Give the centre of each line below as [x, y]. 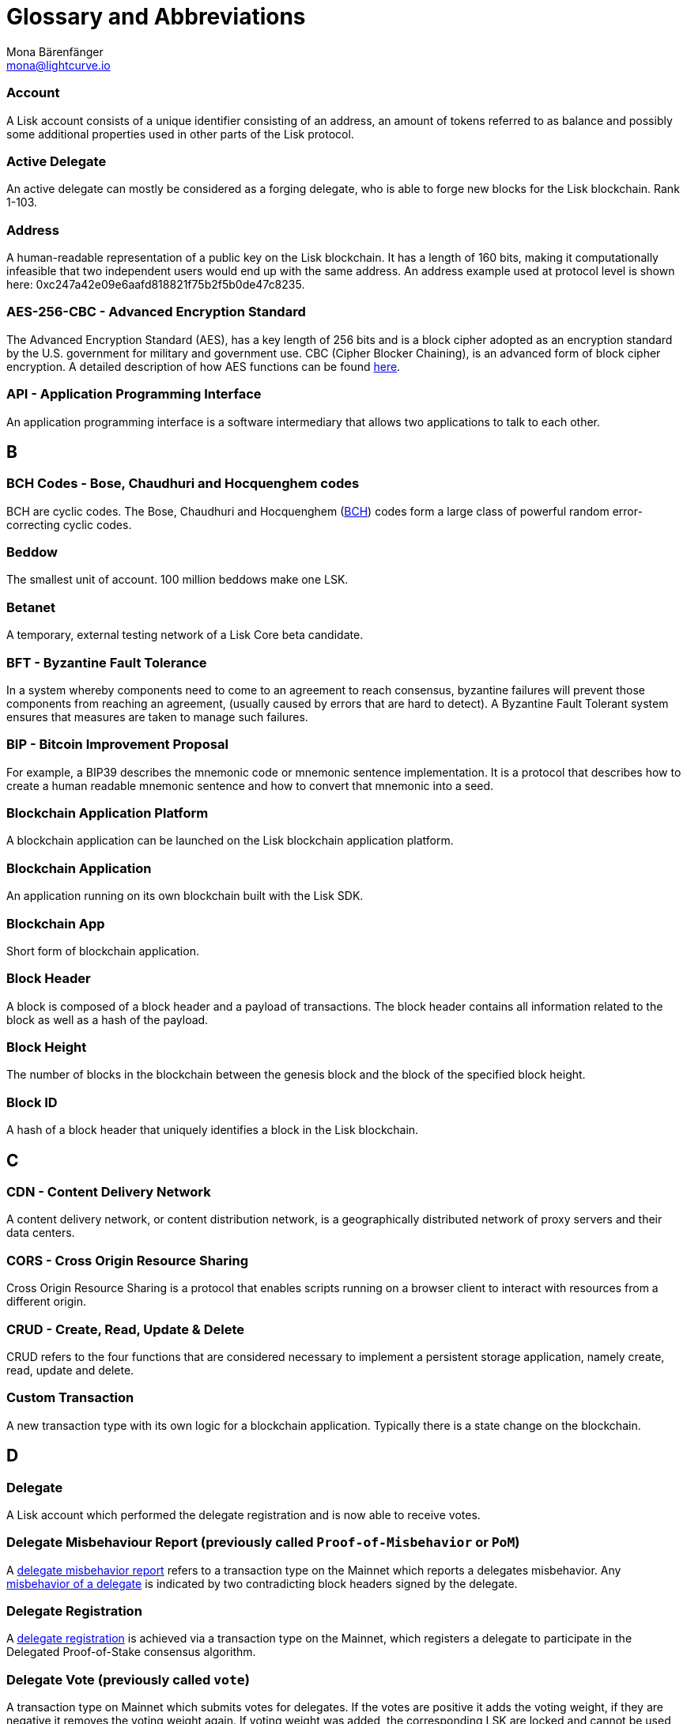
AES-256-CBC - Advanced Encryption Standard [156, 312]
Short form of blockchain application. [103, 951]
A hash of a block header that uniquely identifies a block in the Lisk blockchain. [213, 1130]
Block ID [32, 1102]
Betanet [31, 607]
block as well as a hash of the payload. [108, 1019]
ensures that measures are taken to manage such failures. [157, 716]
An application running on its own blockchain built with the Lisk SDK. [185, 896]
